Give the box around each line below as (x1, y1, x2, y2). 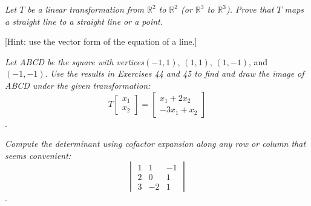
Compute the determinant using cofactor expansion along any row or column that (5, 137, 306, 150)
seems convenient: (5, 149, 71, 161)
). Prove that (226, 3, 274, 15)
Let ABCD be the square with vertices (5, 55, 144, 68)
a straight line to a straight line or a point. (5, 14, 163, 27)
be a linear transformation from (27, 3, 144, 15)
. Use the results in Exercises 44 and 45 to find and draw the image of (45, 67, 304, 80)
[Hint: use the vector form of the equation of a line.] (5, 35, 197, 48)
